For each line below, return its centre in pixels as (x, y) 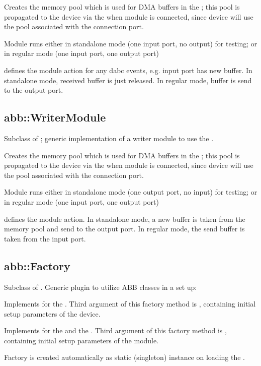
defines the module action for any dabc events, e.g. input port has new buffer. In (128, 70)
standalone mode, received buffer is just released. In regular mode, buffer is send (128, 80)
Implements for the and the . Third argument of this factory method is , (115, 330)
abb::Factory (37, 265)
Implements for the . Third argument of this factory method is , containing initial (130, 304)
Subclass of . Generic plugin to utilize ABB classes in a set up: (101, 287)
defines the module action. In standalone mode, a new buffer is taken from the (125, 219)
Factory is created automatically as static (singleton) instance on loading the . (124, 357)
